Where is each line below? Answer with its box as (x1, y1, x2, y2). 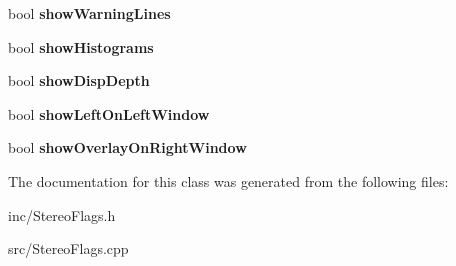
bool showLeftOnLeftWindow (8, 103, 210, 124)
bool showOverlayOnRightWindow (8, 137, 247, 158)
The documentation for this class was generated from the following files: (8, 170, 449, 191)
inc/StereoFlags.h (8, 204, 116, 225)
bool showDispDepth (8, 70, 150, 91)
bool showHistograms (8, 36, 154, 57)
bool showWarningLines (8, 3, 171, 23)
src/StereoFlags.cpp (8, 238, 129, 259)
